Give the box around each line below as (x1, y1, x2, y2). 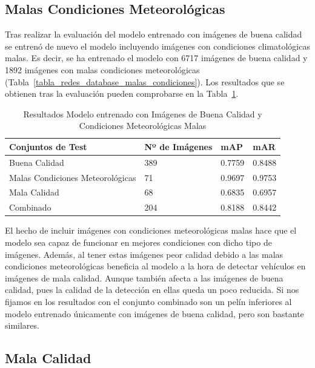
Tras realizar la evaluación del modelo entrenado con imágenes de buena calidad (5, 28, 302, 41)
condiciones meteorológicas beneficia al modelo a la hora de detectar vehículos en (5, 260, 306, 272)
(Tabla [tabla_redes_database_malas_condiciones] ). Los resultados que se (5, 75, 285, 88)
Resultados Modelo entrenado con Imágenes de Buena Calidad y (23, 107, 262, 120)
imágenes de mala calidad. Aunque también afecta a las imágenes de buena (5, 271, 283, 284)
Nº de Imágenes (144, 140, 213, 153)
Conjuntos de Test (9, 140, 87, 153)
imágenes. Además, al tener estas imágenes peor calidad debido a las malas (5, 248, 283, 260)
